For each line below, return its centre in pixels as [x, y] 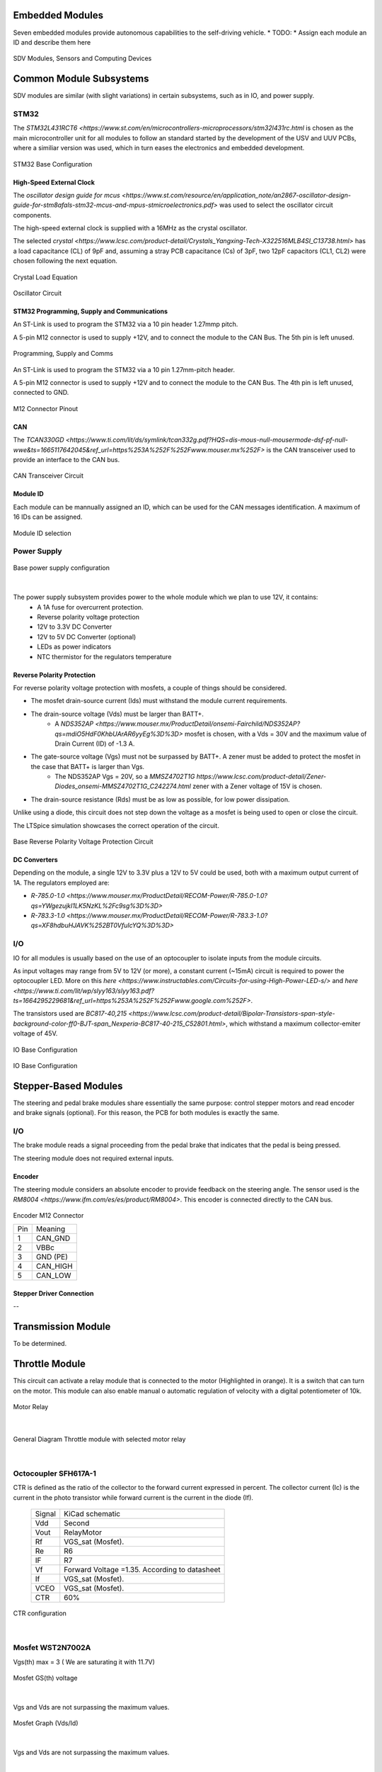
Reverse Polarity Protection [54, 675]
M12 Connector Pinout [46, 408]
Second [77, 1523]
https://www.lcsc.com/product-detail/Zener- [261, 777]
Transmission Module [62, 1327]
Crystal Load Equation [45, 277]
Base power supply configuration [61, 568]
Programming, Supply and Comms [63, 354]
